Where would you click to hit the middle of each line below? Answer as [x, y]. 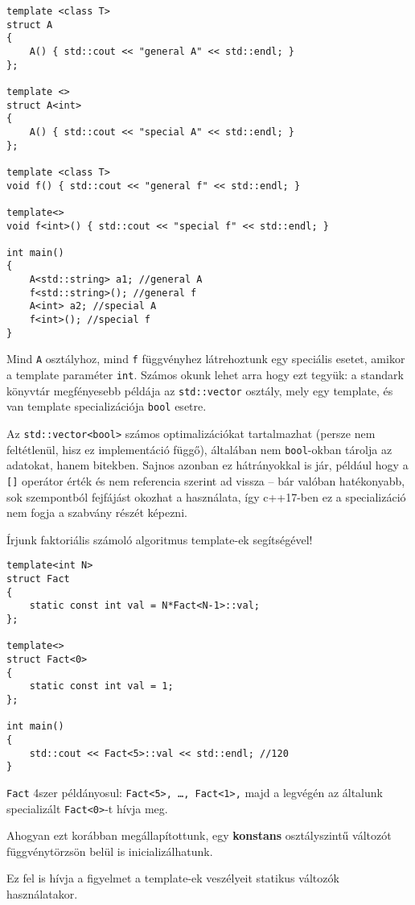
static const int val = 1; [101, 686]
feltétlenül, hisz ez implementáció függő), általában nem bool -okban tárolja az [199, 449]
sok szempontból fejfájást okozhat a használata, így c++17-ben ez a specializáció [206, 496]
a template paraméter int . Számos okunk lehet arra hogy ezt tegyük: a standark [205, 375]
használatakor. [42, 893]
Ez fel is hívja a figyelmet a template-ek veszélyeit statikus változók [173, 878]
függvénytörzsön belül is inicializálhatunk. [110, 851]
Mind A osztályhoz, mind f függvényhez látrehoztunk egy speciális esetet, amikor [206, 359]
